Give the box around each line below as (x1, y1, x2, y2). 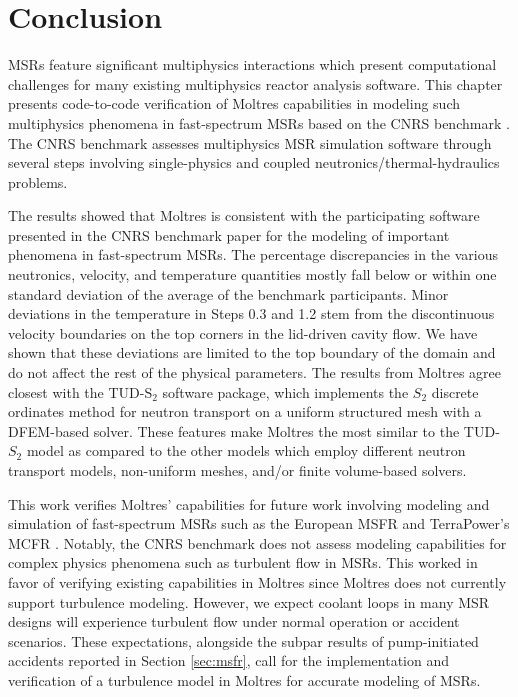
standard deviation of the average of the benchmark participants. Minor (8, 283, 449, 304)
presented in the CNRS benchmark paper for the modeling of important (8, 224, 450, 245)
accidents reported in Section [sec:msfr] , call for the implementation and (8, 650, 450, 671)
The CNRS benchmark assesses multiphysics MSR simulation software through (8, 132, 492, 153)
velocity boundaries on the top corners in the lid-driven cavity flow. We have (8, 322, 478, 343)
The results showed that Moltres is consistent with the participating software (8, 205, 480, 226)
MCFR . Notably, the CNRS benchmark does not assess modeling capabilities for (8, 532, 507, 553)
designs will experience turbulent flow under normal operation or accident (8, 611, 460, 632)
